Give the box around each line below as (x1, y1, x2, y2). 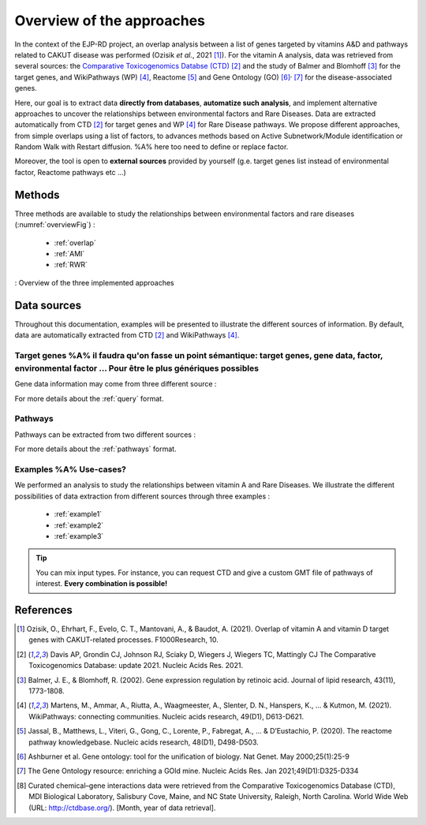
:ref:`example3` (54, 531, 104, 540)
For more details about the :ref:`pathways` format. (14, 444, 177, 454)
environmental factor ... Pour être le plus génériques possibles (14, 363, 260, 374)
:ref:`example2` (54, 521, 104, 530)
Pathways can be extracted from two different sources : (14, 430, 196, 439)
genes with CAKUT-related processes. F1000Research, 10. (28, 635, 219, 644)
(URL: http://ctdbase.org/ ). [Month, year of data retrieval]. (28, 803, 216, 812)
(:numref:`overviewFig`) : (14, 220, 95, 230)
